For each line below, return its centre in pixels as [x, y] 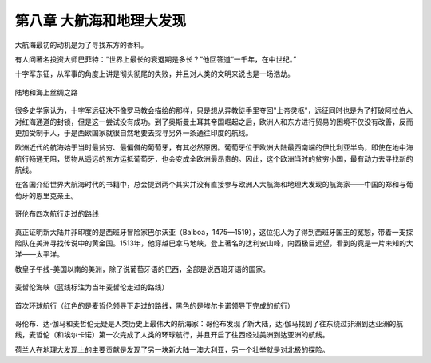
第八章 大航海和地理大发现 [101, 21]
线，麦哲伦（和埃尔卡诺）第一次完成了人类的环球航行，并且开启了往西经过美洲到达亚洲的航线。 [172, 335]
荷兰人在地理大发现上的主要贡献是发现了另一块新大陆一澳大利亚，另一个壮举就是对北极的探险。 [172, 349]
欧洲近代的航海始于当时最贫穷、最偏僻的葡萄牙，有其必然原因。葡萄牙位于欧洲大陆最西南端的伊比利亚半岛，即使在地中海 [214, 147]
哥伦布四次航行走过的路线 [57, 214]
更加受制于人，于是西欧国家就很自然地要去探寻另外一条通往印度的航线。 [134, 133]
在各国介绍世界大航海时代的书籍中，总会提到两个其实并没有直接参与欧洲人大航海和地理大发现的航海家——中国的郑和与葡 [214, 185]
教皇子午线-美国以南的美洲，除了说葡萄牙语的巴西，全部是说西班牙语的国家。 [142, 269]
